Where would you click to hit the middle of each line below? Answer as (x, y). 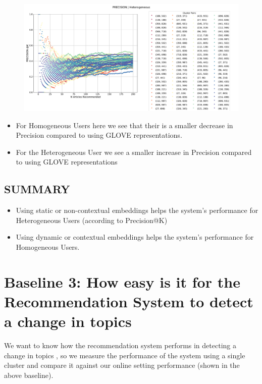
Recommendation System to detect (129, 301)
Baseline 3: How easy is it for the (122, 281)
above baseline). (29, 375)
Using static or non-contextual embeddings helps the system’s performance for (137, 210)
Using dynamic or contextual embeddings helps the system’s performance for (135, 237)
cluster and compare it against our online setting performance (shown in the (122, 365)
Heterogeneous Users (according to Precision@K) (92, 220)
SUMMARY (37, 189)
